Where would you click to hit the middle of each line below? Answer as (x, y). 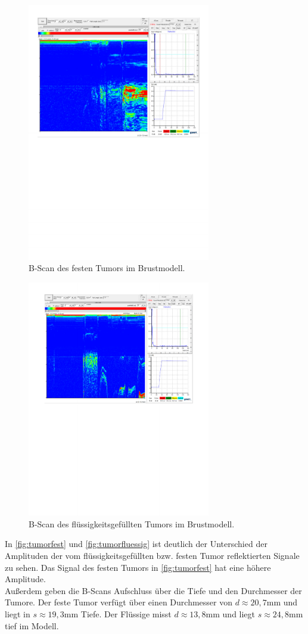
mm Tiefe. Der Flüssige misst (118, 614)
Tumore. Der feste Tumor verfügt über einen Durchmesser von (119, 602)
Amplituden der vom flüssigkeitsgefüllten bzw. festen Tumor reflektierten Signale (152, 556)
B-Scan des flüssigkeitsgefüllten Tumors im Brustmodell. (132, 523)
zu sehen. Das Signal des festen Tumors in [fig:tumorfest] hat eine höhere (138, 567)
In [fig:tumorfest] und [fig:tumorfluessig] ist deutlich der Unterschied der (136, 544)
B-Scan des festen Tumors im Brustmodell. (107, 268)
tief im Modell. (32, 625)
